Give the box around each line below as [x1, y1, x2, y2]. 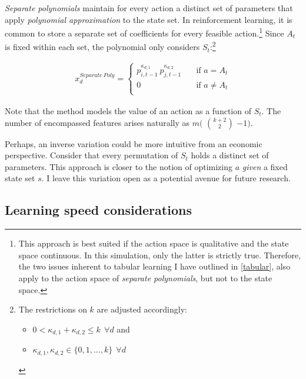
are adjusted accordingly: [97, 303, 187, 315]
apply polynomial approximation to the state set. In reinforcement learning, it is [5, 13, 292, 25]
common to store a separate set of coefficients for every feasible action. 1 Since [5, 25, 284, 39]
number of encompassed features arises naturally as [5, 116, 190, 128]
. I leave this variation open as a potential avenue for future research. [41, 172, 291, 184]
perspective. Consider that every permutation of [5, 149, 178, 161]
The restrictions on [18, 303, 87, 315]
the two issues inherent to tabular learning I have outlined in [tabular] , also [18, 260, 291, 272]
